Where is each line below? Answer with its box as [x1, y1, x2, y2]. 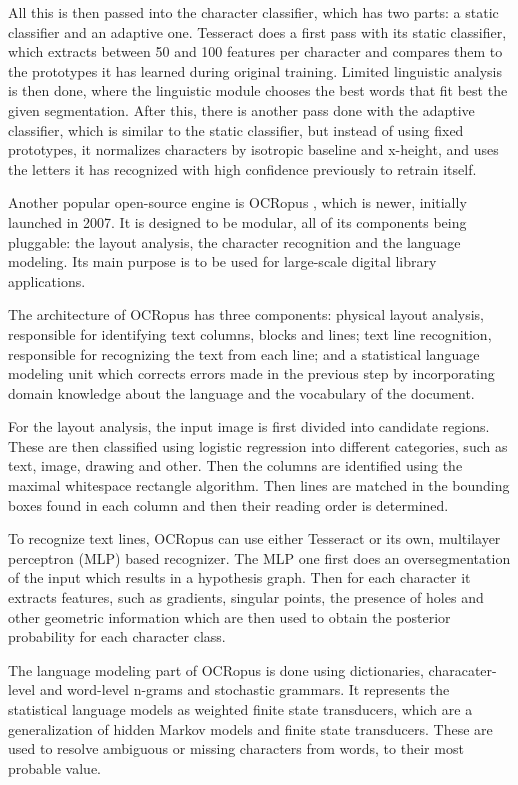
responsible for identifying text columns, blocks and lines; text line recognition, [8, 323, 492, 344]
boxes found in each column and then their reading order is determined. [8, 494, 449, 515]
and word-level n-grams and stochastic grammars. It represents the [39, 679, 450, 700]
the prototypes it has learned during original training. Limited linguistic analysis [8, 60, 502, 81]
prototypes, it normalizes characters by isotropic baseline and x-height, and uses [8, 139, 499, 160]
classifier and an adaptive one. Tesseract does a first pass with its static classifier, [8, 21, 507, 42]
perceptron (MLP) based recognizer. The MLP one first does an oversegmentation [8, 547, 511, 568]
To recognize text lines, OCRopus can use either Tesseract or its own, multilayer [8, 528, 501, 549]
